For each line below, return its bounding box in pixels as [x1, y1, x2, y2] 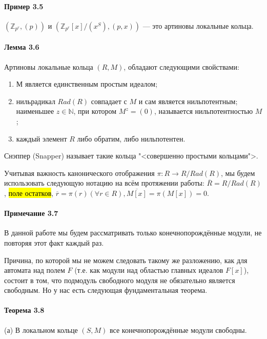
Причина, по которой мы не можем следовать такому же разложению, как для [4, 254, 248, 265]
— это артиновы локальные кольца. [142, 20, 254, 31]
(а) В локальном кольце [4, 324, 78, 335]
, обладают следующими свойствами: [124, 61, 239, 72]
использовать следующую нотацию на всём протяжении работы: [4, 177, 204, 188]
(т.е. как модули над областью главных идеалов [74, 265, 223, 275]
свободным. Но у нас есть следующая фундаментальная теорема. [4, 285, 208, 295]
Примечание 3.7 [4, 208, 58, 218]
